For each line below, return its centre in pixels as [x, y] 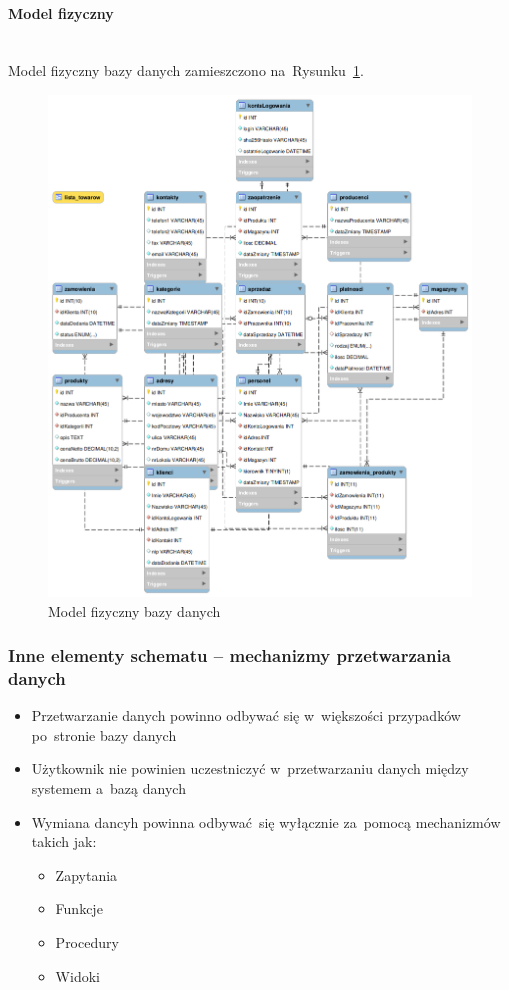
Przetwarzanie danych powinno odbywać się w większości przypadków [246, 715]
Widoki [77, 975]
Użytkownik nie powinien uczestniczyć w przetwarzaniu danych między [250, 768]
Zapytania [86, 874]
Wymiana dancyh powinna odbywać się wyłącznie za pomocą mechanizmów [266, 821]
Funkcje [79, 908]
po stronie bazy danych [104, 734]
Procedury [87, 942]
